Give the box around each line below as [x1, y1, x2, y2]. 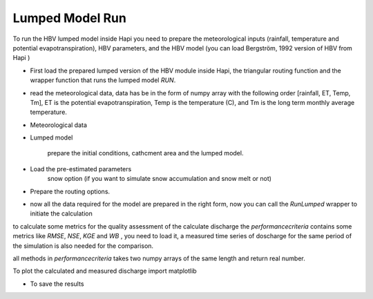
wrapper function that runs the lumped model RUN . [30, 76, 176, 84]
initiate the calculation [30, 209, 93, 218]
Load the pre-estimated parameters [30, 164, 132, 173]
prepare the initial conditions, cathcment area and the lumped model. [47, 149, 244, 157]
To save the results [30, 280, 84, 288]
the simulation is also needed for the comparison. [12, 242, 154, 250]
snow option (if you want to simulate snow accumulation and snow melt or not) [47, 175, 272, 183]
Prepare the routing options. [30, 187, 111, 195]
